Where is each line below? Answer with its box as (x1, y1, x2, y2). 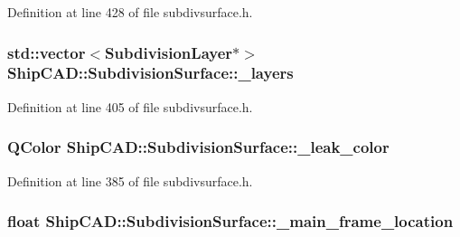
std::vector (7, 41, 86, 63)
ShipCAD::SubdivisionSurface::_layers (7, 62, 294, 84)
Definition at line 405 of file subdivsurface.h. (7, 97, 253, 116)
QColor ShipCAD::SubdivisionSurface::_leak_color (7, 136, 390, 158)
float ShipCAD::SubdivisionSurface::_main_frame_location (7, 210, 454, 232)
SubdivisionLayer (105, 41, 233, 63)
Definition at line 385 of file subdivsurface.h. (7, 171, 253, 190)
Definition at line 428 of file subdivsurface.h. (7, 3, 253, 21)
